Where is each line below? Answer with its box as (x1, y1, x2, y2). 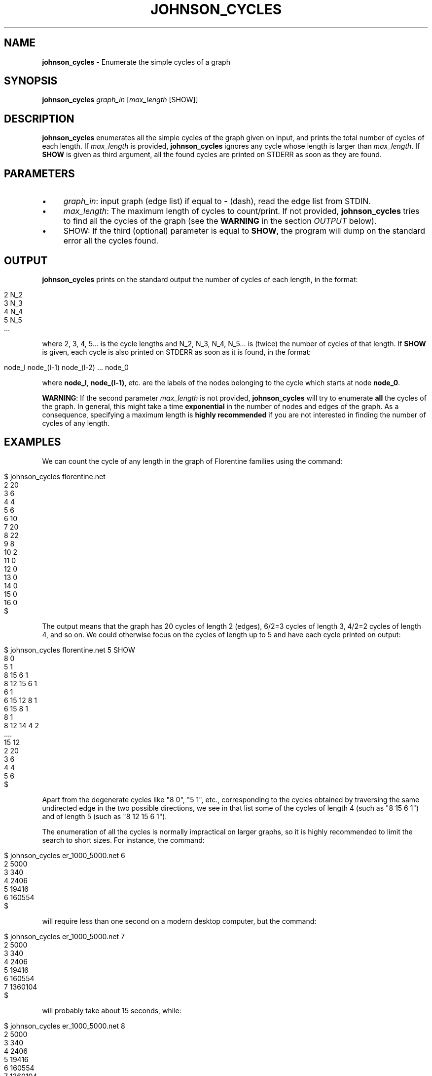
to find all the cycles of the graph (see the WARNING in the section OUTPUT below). (63, 216, 377, 226)
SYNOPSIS (4, 75, 58, 87)
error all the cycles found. (63, 236, 159, 246)
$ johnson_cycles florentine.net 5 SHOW (4, 645, 135, 654)
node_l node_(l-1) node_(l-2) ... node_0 (4, 363, 129, 372)
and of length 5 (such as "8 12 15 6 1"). (42, 812, 167, 821)
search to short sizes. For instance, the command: (42, 835, 205, 844)
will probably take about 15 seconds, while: (42, 1006, 181, 1015)
